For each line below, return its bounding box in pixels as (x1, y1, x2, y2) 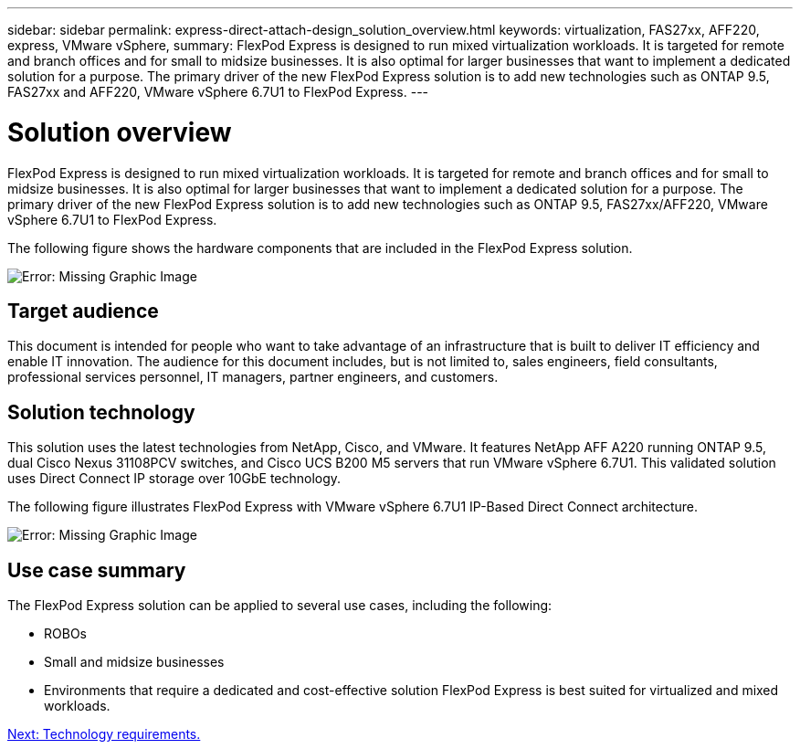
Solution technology (7, 400, 195, 424)
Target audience (7, 299, 159, 322)
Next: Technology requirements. (7, 726, 201, 743)
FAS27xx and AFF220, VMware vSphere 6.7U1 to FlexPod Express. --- (7, 84, 429, 100)
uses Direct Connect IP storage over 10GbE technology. (7, 470, 342, 487)
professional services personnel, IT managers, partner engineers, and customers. (7, 369, 499, 385)
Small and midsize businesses (44, 654, 225, 670)
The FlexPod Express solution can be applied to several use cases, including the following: (7, 597, 553, 614)
